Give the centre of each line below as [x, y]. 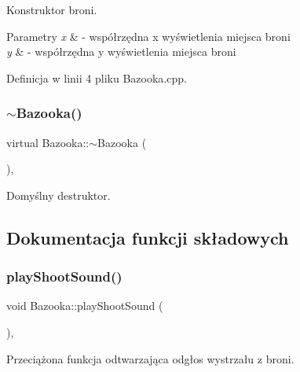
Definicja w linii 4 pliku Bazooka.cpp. [97, 77]
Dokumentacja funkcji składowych [148, 237]
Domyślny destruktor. [59, 195]
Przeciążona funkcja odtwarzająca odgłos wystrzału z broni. [150, 358]
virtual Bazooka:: [48, 142]
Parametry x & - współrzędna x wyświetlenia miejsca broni [148, 36]
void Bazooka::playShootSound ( [85, 306]
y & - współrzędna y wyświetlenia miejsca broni [121, 52]
